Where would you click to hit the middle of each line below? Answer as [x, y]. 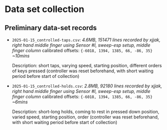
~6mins [20, 102]
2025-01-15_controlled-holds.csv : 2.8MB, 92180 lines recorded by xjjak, [87, 86]
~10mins [21, 56]
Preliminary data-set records [51, 28]
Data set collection [45, 9]
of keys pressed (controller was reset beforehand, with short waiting [82, 71]
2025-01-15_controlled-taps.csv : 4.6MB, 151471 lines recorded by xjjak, [86, 40]
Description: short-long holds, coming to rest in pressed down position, [86, 112]
